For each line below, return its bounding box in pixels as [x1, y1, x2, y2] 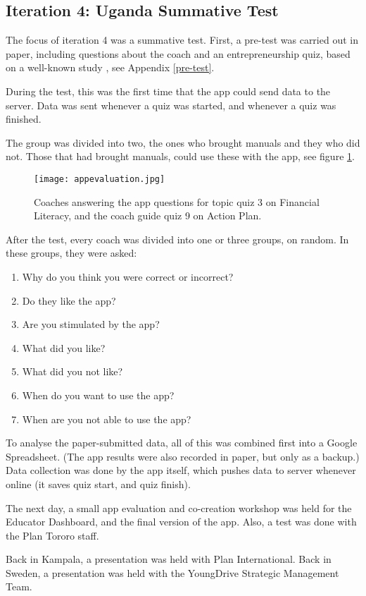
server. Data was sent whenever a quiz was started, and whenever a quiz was [6, 97, 336, 112]
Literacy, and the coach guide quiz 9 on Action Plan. [34, 208, 262, 223]
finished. [6, 111, 42, 126]
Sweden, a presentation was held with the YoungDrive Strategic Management [6, 565, 339, 580]
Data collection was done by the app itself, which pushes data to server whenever [6, 463, 356, 478]
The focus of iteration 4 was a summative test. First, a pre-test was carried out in [6, 32, 358, 47]
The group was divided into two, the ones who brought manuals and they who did [6, 135, 360, 150]
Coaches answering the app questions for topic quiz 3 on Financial [34, 194, 320, 209]
